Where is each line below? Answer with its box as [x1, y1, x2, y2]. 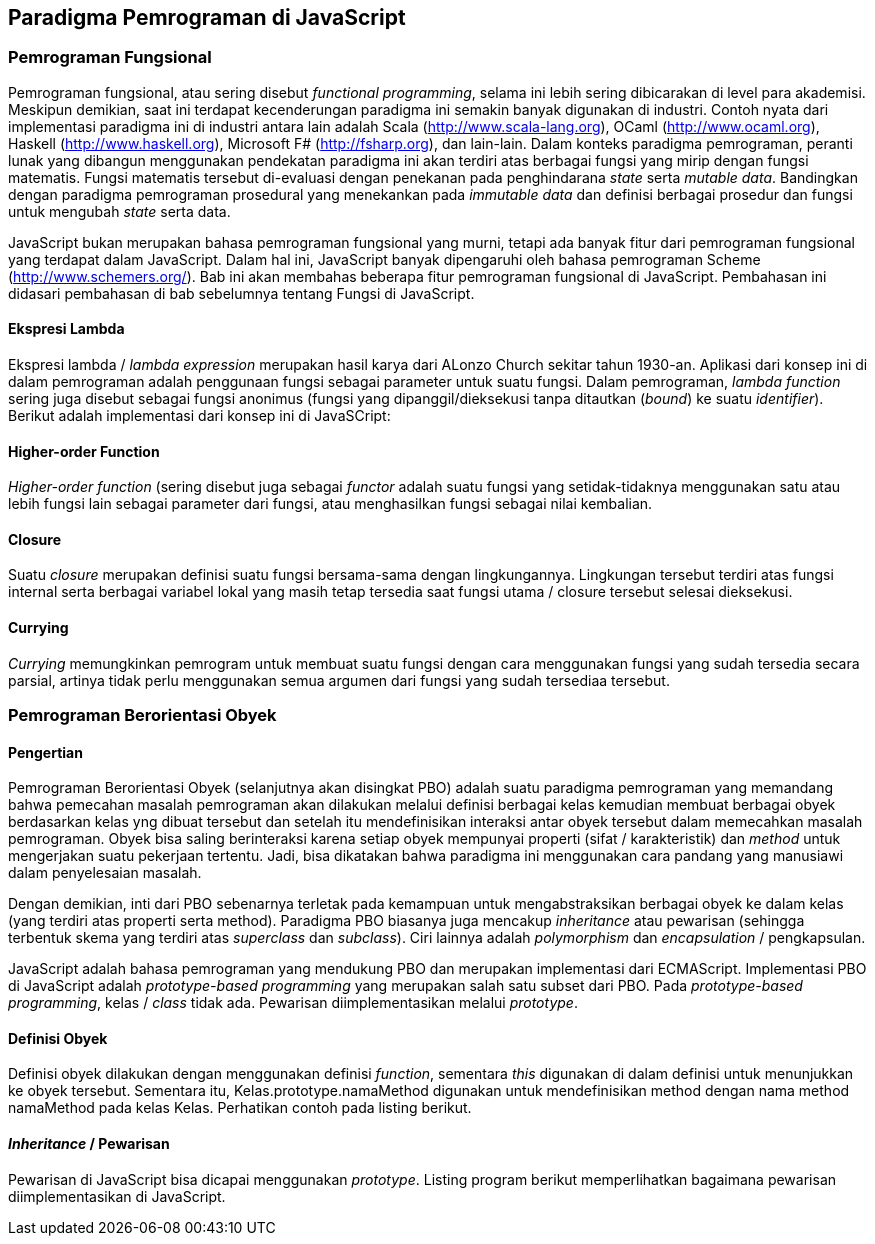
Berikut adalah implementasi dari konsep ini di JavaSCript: [8, 407, 391, 425]
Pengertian [8, 743, 83, 761]
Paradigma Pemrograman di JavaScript [8, 5, 406, 30]
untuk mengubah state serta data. [8, 202, 231, 220]
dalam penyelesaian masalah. [8, 864, 202, 882]
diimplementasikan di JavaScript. [8, 1187, 226, 1205]
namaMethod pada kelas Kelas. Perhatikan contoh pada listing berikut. [8, 1099, 472, 1117]
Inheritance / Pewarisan [8, 1135, 170, 1153]
